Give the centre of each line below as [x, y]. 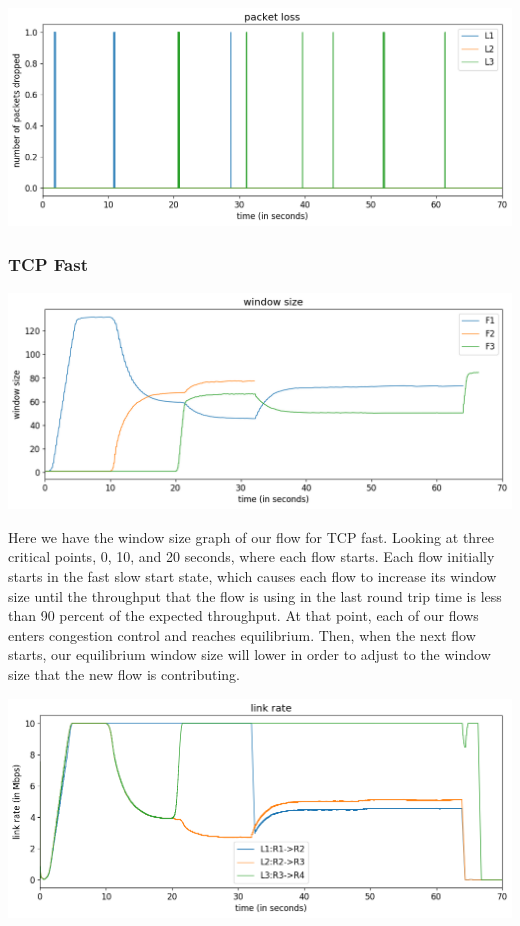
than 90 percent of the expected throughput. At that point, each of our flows [243, 615]
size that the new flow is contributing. [124, 674]
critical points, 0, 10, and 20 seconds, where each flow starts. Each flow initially [251, 556]
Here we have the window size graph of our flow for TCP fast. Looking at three [251, 536]
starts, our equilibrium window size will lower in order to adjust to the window [249, 654]
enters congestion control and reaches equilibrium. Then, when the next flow [242, 634]
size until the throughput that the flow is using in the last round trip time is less [255, 595]
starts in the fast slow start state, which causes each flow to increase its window [252, 576]
